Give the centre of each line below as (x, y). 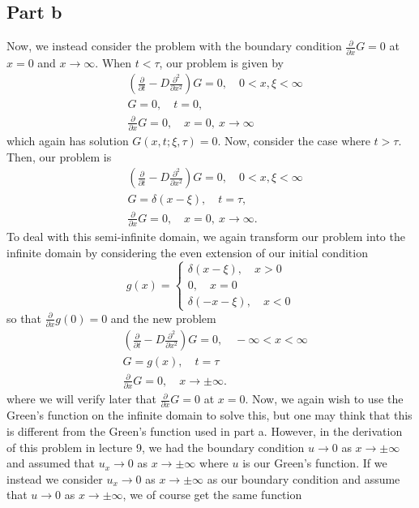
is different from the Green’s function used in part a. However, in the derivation (205, 431)
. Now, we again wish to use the (324, 399)
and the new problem (163, 318)
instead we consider (55, 478)
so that (24, 318)
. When (113, 62)
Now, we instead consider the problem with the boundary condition (174, 46)
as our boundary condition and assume (304, 478)
